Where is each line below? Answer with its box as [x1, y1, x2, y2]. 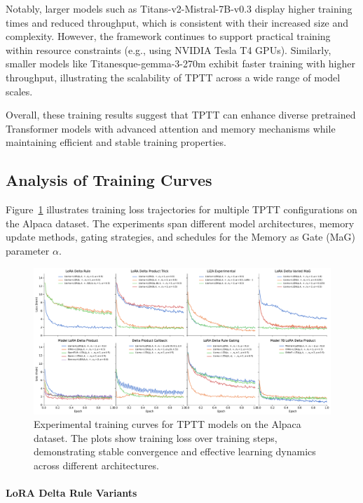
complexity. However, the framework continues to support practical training [6, 29, 331, 43]
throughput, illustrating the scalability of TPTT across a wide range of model [6, 69, 341, 84]
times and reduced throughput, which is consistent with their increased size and [6, 15, 349, 29]
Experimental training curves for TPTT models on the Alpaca [34, 417, 301, 431]
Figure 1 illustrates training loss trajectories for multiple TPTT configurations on [6, 202, 357, 217]
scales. [6, 83, 33, 98]
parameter [6, 243, 50, 257]
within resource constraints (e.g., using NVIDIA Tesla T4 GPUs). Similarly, [6, 42, 331, 57]
